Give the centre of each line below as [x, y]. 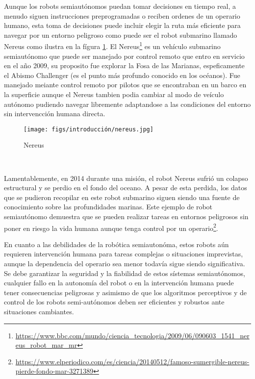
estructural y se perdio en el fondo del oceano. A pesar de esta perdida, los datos [126, 188]
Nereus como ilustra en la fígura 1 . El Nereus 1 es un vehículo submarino [112, 46]
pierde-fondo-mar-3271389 [54, 371]
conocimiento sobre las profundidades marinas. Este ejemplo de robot [108, 207]
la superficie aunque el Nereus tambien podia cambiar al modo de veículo [114, 94]
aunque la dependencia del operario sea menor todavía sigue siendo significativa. [125, 264]
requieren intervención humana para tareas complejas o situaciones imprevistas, [124, 254]
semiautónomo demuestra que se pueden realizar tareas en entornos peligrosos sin [126, 216]
